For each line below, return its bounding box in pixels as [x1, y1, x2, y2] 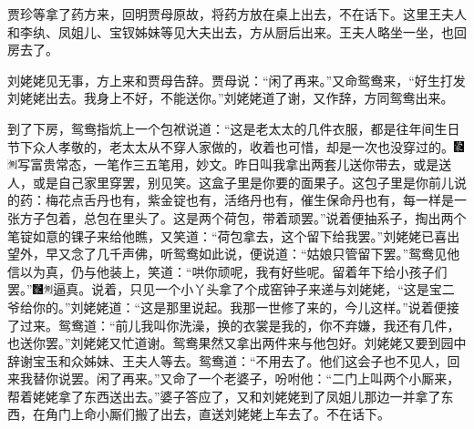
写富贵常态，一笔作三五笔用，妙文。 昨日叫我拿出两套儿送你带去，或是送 [17, 155, 452, 174]
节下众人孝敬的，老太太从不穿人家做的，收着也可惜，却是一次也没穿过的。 [7, 137, 454, 156]
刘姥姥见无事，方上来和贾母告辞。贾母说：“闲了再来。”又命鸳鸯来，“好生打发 [7, 70, 466, 89]
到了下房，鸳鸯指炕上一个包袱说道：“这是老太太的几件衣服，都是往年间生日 [7, 118, 460, 138]
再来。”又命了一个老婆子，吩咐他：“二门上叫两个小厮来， [121, 369, 460, 388]
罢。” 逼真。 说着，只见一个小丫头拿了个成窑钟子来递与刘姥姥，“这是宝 [7, 280, 442, 299]
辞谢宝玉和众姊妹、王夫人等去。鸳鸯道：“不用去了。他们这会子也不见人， [7, 351, 448, 370]
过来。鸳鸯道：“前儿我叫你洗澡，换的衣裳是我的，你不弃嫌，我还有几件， [19, 315, 460, 334]
